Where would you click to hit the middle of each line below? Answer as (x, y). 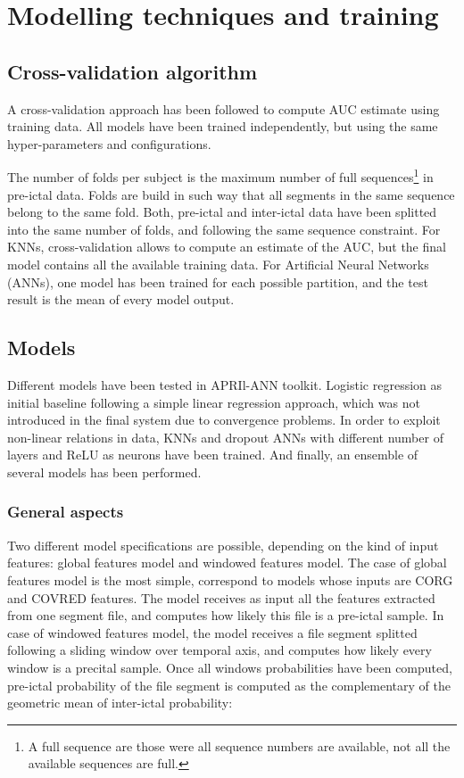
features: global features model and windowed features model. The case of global (227, 563)
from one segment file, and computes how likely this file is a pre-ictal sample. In (226, 615)
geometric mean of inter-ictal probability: (120, 703)
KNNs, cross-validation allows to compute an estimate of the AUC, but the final (227, 247)
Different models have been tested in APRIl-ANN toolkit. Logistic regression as (225, 384)
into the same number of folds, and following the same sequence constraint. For (224, 229)
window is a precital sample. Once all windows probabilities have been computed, (230, 667)
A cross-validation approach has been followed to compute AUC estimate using (224, 108)
